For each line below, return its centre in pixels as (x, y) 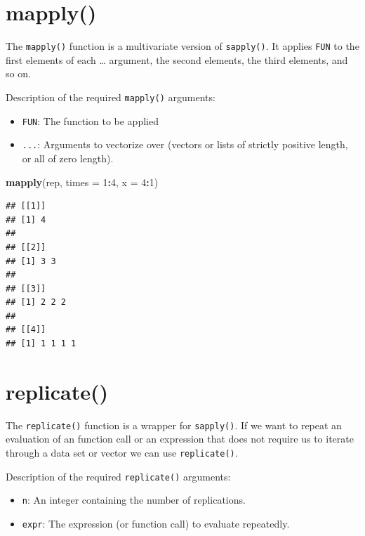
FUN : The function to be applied (90, 120)
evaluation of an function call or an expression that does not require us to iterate (180, 439)
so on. (18, 73)
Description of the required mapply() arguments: (111, 97)
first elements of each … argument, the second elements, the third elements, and (177, 59)
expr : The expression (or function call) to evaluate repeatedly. (156, 523)
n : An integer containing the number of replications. (134, 500)
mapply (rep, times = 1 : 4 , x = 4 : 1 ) (82, 182)
